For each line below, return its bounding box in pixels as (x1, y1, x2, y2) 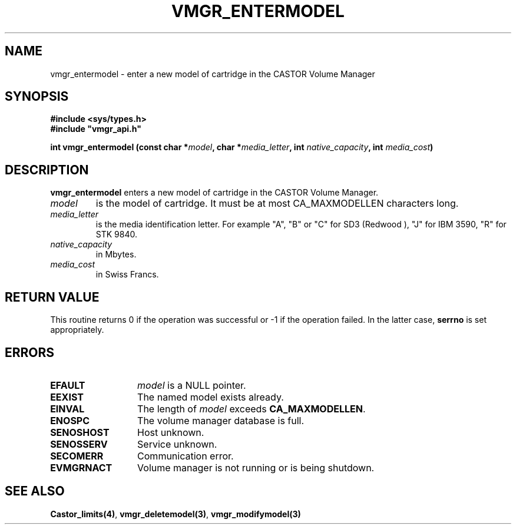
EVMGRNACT (50, 461, 113, 474)
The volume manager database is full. (137, 414, 305, 426)
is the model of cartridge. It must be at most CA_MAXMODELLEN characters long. (95, 197, 459, 210)
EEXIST (50, 391, 84, 403)
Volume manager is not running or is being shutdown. (137, 461, 375, 474)
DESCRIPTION (5, 162, 89, 177)
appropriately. (50, 325, 104, 335)
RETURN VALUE (5, 289, 100, 305)
